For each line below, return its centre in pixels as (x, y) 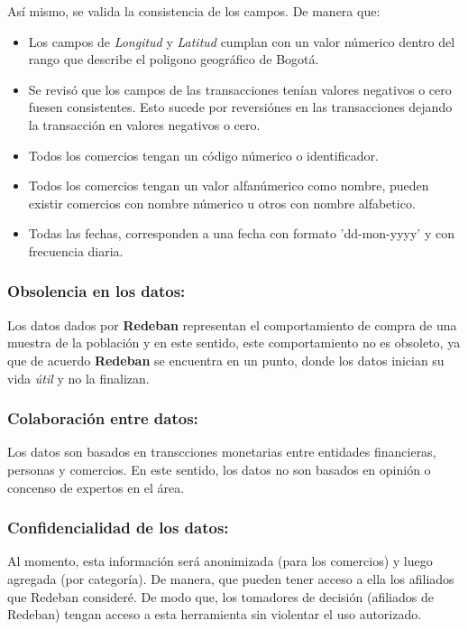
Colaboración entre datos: (103, 418)
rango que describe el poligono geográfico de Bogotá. (174, 59)
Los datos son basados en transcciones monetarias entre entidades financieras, (222, 452)
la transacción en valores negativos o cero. (144, 124)
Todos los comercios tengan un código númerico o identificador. (203, 155)
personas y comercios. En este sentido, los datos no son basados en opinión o (219, 469)
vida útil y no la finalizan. (78, 378)
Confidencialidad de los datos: (118, 528)
